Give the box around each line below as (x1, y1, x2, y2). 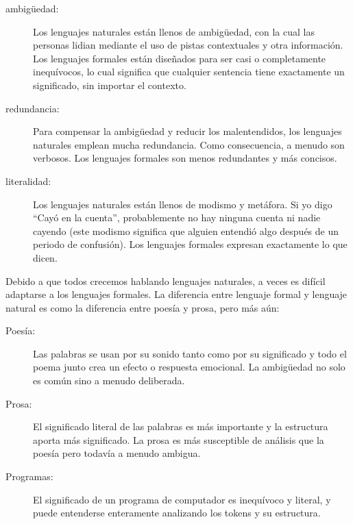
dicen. (33, 250, 58, 264)
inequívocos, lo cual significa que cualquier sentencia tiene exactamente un (33, 64, 345, 79)
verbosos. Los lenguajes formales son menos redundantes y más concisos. (33, 151, 337, 165)
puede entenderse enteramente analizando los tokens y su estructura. (33, 506, 321, 520)
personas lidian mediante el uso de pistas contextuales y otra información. (33, 38, 343, 52)
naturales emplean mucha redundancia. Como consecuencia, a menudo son (33, 137, 345, 151)
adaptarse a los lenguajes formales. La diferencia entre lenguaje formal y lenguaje (5, 287, 348, 301)
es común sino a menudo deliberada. (33, 373, 185, 388)
